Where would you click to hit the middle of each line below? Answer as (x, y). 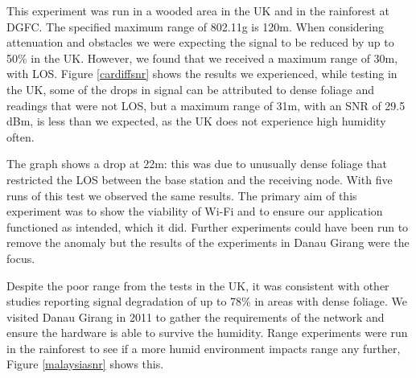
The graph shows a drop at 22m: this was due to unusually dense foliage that (197, 164)
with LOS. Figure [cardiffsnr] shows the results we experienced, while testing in (202, 74)
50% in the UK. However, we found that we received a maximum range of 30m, (202, 58)
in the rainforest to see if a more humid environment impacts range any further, (204, 348)
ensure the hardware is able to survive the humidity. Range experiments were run (207, 333)
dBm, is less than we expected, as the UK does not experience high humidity (196, 121)
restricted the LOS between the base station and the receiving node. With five (200, 179)
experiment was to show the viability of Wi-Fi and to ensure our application (195, 211)
